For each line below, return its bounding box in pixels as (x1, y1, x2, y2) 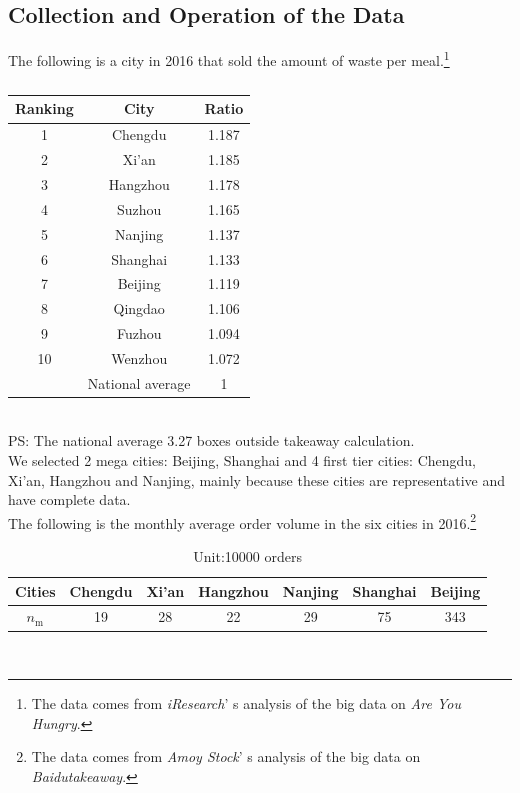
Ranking (15, 98, 74, 119)
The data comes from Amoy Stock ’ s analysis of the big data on (31, 746, 421, 767)
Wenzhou (111, 347, 168, 368)
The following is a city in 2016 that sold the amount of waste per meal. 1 (8, 47, 450, 70)
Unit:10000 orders (193, 546, 302, 567)
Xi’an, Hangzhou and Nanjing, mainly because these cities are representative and (8, 469, 506, 490)
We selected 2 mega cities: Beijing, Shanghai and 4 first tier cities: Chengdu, (8, 450, 477, 471)
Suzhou (117, 198, 162, 219)
